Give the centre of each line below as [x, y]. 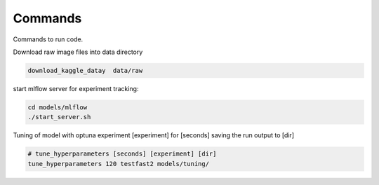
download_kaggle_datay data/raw [85, 70]
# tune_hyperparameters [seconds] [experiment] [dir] [122, 154]
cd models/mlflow [58, 107]
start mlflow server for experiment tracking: [76, 88]
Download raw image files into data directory [78, 52]
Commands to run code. [48, 39]
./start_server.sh [59, 117]
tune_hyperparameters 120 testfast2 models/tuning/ [119, 164]
